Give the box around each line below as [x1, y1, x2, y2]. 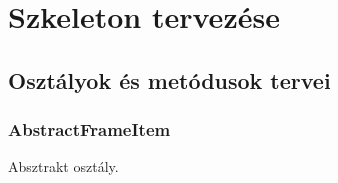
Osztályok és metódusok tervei [8, 64, 331, 95]
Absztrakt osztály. [8, 156, 119, 177]
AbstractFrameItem [8, 117, 171, 142]
